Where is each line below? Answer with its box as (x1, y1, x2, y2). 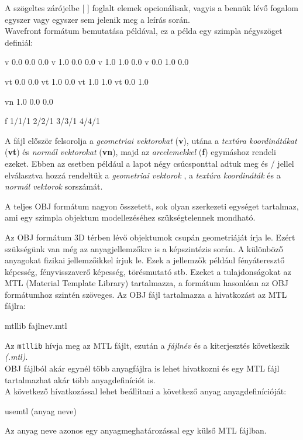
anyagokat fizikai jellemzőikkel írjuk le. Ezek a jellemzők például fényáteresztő (5, 254, 285, 266)
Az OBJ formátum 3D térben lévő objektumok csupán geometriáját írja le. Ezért (5, 231, 295, 243)
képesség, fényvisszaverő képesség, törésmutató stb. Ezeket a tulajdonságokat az (5, 265, 291, 277)
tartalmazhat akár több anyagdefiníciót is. (5, 373, 156, 386)
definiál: (5, 36, 33, 48)
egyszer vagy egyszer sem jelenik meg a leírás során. (5, 13, 191, 25)
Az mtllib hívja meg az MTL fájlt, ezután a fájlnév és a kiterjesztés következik (5, 339, 290, 351)
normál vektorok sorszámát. (5, 180, 103, 192)
